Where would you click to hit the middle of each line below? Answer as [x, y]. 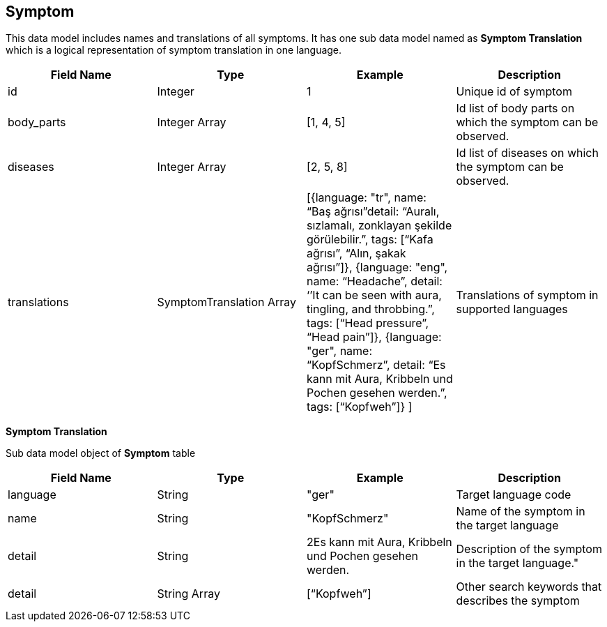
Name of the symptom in [521, 512]
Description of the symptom [529, 549]
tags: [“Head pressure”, [368, 323]
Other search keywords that [529, 587]
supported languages [512, 309]
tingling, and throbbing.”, [371, 309]
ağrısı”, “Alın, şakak [356, 254]
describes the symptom [518, 601]
